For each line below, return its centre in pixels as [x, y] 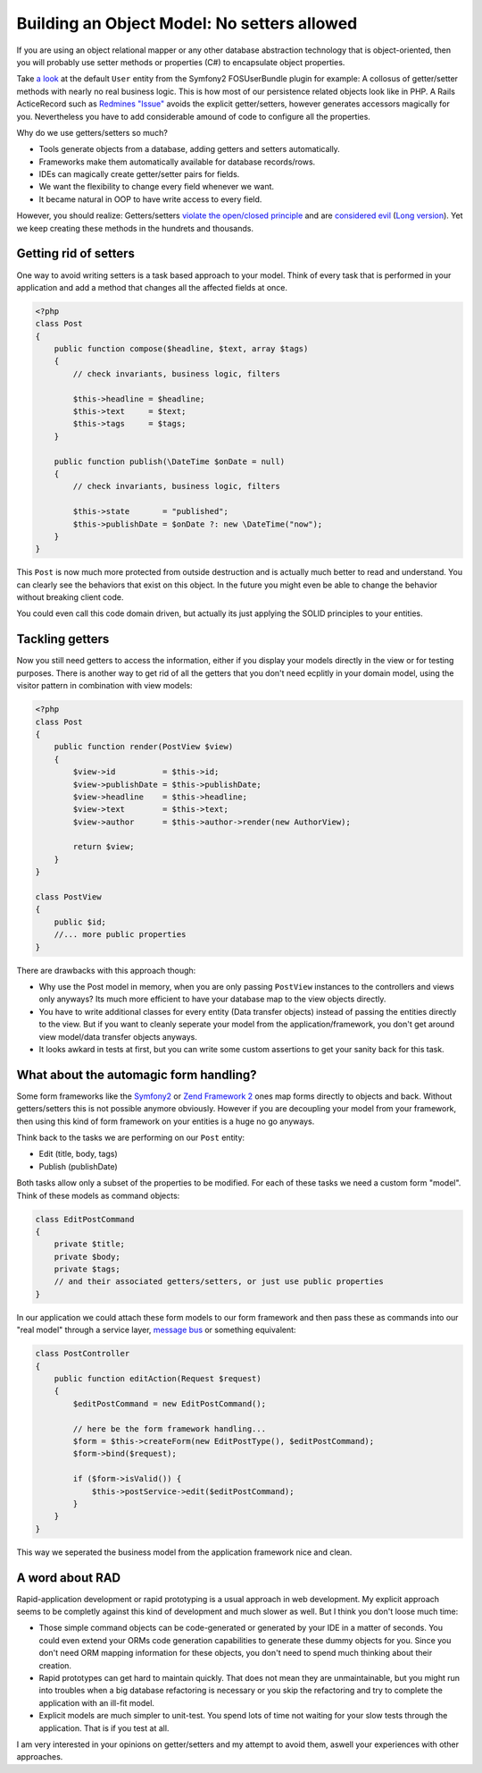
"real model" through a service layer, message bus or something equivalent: [156, 1330]
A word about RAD [69, 1578]
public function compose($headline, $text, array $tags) [181, 349]
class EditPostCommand [85, 1219]
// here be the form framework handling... [170, 1429]
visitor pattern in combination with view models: [104, 686]
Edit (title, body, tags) [78, 1154]
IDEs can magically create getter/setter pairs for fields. [139, 174]
